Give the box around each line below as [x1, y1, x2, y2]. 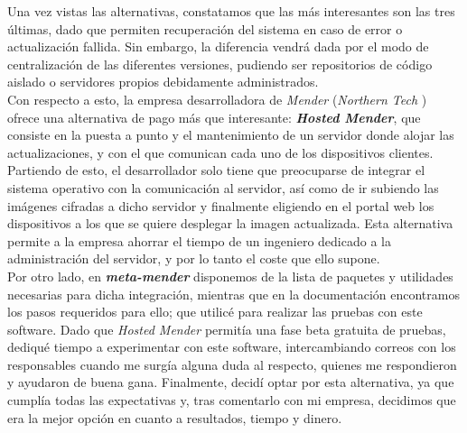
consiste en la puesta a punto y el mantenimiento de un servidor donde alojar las [7, 125, 454, 144]
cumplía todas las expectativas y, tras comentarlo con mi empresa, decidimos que [7, 391, 456, 410]
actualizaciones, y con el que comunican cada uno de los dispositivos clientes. [7, 143, 434, 161]
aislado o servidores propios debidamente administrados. [7, 72, 319, 91]
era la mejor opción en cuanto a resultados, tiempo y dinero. [7, 408, 342, 427]
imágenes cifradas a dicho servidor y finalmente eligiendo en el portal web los [7, 196, 434, 215]
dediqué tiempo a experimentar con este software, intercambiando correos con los [7, 337, 456, 356]
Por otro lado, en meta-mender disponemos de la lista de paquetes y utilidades [7, 266, 453, 285]
